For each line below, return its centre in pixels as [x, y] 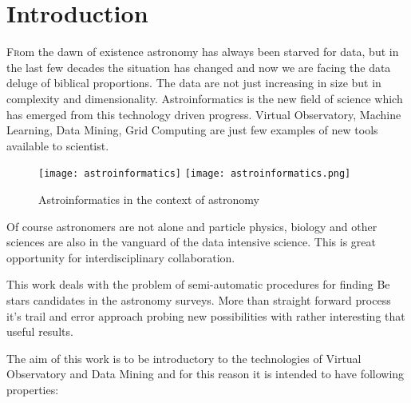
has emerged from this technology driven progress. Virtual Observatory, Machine [204, 114]
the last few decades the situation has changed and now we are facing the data [199, 67]
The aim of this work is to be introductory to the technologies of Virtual [184, 358]
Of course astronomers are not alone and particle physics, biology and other [192, 226]
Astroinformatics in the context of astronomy [149, 199]
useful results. [40, 331]
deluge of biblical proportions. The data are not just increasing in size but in [194, 83]
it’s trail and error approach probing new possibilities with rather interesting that [206, 315]
